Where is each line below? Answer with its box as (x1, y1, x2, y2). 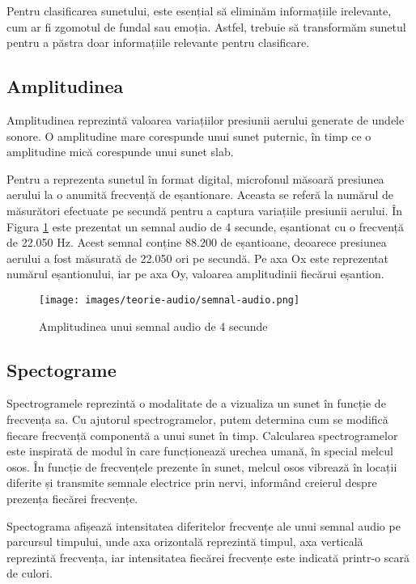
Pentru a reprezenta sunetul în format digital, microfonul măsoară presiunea (6, 170, 384, 187)
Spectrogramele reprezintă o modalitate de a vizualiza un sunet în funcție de (6, 395, 386, 412)
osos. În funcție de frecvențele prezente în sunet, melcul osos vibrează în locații (6, 458, 397, 475)
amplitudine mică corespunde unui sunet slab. (6, 143, 234, 160)
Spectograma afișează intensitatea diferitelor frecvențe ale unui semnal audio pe (6, 517, 401, 534)
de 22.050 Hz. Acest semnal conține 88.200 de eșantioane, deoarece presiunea (6, 234, 387, 251)
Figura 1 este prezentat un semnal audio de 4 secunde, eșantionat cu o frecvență (6, 218, 404, 235)
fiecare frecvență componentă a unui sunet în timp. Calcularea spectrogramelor (6, 426, 398, 443)
